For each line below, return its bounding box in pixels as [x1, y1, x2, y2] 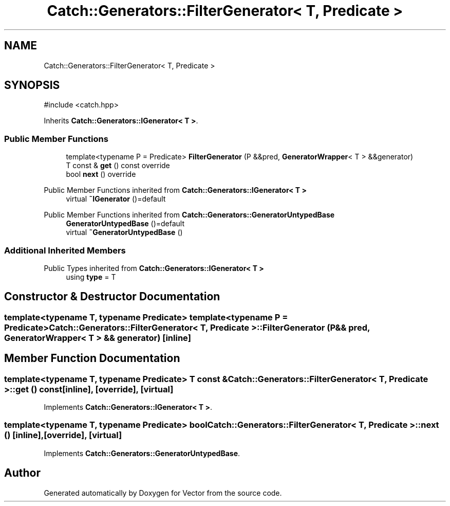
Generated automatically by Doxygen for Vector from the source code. [44, 488, 282, 497]
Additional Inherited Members [4, 245, 126, 256]
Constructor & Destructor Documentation [4, 290, 220, 303]
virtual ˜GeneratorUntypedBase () [66, 228, 183, 237]
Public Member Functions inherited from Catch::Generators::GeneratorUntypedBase [44, 210, 335, 220]
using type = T [66, 272, 116, 281]
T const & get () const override [66, 161, 170, 170]
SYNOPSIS [4, 79, 60, 92]
